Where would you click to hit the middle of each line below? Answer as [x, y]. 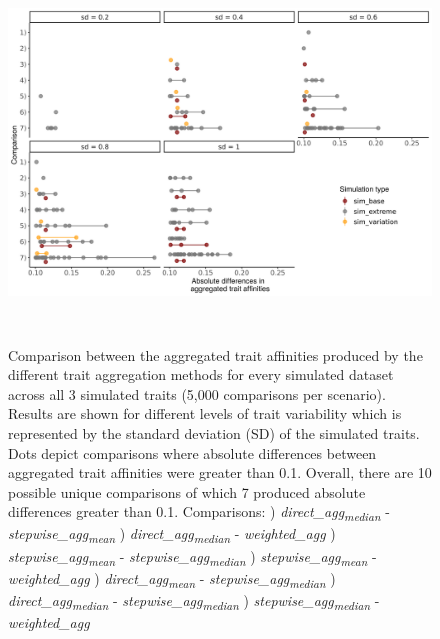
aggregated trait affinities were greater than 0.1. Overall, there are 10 [220, 472]
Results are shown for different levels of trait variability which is [205, 413]
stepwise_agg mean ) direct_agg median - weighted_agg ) [172, 535]
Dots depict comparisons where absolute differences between [192, 452]
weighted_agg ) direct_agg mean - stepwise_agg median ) [172, 579]
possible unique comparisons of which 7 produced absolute [187, 491]
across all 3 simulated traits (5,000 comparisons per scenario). [197, 393]
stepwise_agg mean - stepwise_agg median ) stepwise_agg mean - [192, 557]
